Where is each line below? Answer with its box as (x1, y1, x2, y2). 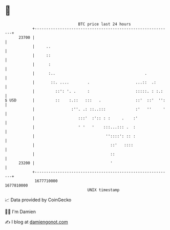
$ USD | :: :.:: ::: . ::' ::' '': (5, 97, 166, 103)
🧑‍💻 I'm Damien (5, 208, 36, 215)
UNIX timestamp (87, 187, 120, 193)
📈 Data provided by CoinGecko (5, 197, 72, 203)
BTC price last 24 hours (78, 22, 131, 27)
